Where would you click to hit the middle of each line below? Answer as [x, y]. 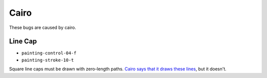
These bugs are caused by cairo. [43, 27]
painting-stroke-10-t [48, 60]
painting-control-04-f [49, 53]
